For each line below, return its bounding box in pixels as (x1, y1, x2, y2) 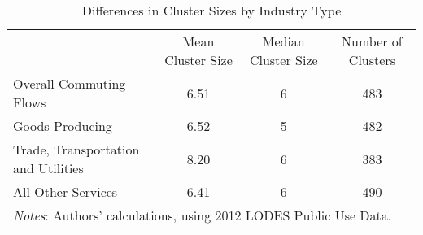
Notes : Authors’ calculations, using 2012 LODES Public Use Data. (13, 206, 392, 224)
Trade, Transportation (13, 140, 140, 159)
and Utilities (13, 159, 84, 177)
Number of (342, 32, 403, 50)
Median (262, 32, 305, 50)
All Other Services (13, 182, 118, 201)
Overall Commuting (13, 74, 126, 93)
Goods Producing (13, 116, 112, 135)
